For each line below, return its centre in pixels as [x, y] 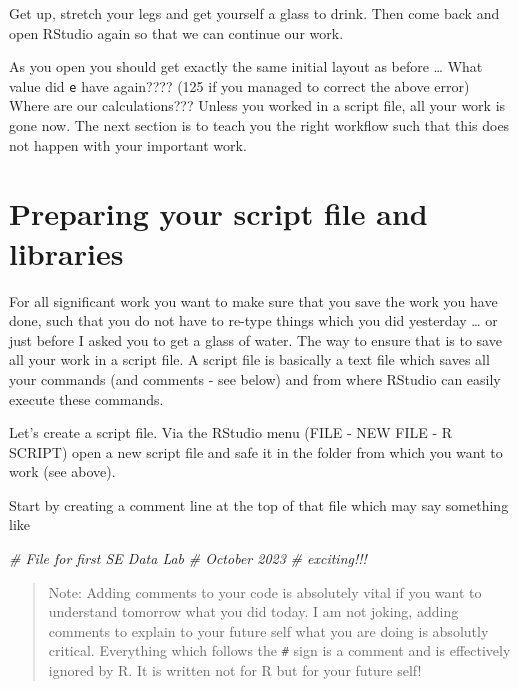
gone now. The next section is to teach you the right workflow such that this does [259, 125]
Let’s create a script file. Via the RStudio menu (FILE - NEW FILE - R [231, 432]
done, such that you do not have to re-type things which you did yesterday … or [253, 320]
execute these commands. [86, 398]
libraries [66, 252]
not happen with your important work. [128, 144]
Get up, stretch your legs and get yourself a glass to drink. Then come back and [254, 13]
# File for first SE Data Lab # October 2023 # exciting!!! [188, 558]
